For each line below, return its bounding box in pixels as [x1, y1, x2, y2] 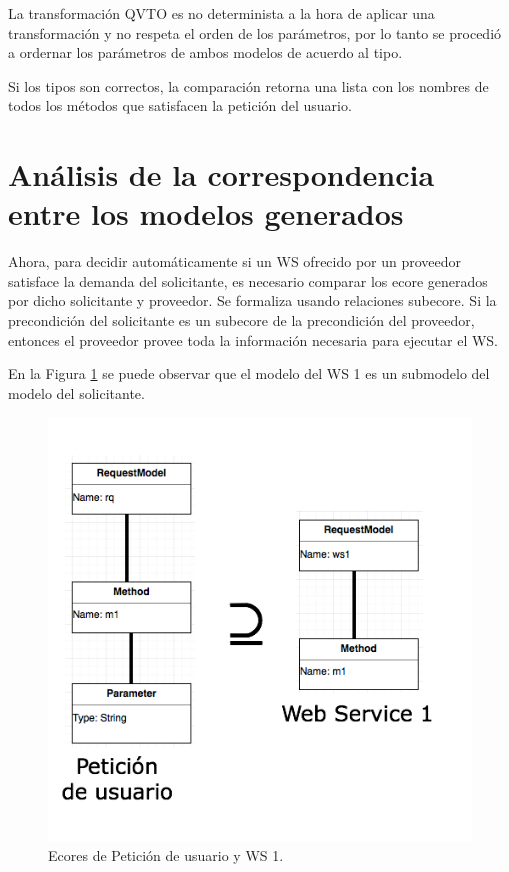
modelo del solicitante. [8, 382, 145, 403]
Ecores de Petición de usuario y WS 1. [48, 845, 284, 866]
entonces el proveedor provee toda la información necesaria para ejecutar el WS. [8, 329, 499, 350]
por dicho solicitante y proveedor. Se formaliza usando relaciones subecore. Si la [8, 290, 497, 311]
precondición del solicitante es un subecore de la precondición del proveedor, [8, 310, 475, 331]
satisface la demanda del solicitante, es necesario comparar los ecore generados [8, 270, 488, 291]
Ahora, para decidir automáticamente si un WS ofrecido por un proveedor [8, 251, 462, 272]
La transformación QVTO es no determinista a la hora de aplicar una [8, 3, 435, 23]
